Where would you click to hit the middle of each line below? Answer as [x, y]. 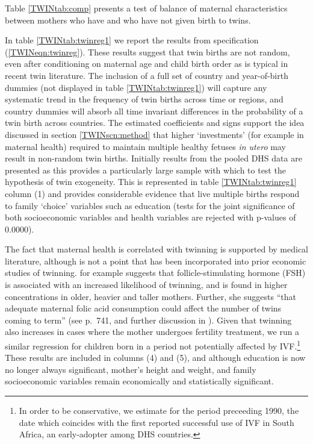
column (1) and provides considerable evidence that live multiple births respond [152, 193]
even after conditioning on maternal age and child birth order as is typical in [147, 64]
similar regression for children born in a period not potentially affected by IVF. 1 [153, 345]
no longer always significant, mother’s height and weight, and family [131, 369]
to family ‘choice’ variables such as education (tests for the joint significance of [150, 205]
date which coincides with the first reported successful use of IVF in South [156, 422]
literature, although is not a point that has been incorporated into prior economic [156, 261]
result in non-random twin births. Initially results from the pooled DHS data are [153, 158]
